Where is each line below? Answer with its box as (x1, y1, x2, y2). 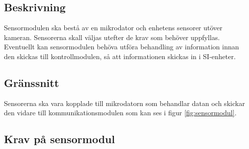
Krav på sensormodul (4, 131, 115, 147)
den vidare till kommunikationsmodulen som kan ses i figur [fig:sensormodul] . (4, 107, 237, 118)
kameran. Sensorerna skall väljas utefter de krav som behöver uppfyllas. (4, 32, 220, 42)
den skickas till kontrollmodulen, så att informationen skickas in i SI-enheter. (4, 51, 236, 61)
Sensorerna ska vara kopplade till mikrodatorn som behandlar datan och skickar (4, 98, 245, 108)
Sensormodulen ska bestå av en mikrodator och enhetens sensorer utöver (4, 22, 222, 33)
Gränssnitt (4, 75, 59, 90)
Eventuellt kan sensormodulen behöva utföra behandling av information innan (4, 42, 239, 52)
